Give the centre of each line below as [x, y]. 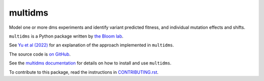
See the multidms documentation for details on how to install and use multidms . [90, 63]
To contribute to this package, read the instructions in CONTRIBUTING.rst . [84, 72]
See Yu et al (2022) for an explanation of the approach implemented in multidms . [92, 45]
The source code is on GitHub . [40, 54]
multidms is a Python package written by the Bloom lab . [66, 36]
